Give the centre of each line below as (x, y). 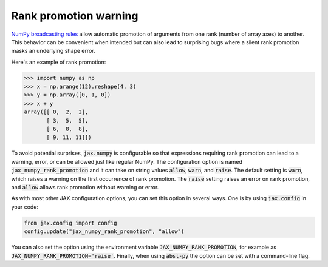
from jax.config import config (71, 223)
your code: (25, 207)
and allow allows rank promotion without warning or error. (85, 187)
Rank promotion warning (75, 16)
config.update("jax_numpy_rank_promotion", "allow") (104, 232)
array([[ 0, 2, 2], (56, 112)
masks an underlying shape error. (53, 51)
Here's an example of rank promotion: (59, 62)
